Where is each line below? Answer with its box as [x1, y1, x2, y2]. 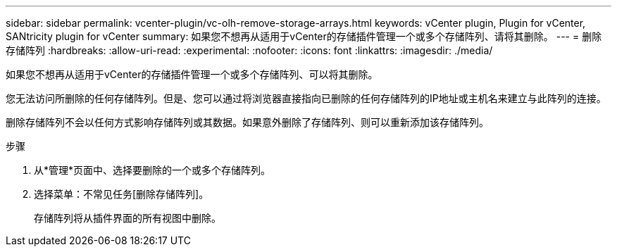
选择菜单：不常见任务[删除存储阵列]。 [34, 188, 209, 200]
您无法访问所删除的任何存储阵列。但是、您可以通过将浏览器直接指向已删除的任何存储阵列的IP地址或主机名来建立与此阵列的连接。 [6, 92, 606, 104]
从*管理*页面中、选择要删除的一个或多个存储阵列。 [34, 164, 271, 176]
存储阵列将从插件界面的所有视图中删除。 [34, 212, 221, 224]
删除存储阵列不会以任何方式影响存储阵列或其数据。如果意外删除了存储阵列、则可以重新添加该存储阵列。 [6, 116, 489, 128]
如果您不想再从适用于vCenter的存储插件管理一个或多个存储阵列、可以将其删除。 [6, 68, 378, 80]
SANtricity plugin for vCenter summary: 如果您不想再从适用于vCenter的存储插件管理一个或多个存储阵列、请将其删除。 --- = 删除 [6, 30, 602, 42]
